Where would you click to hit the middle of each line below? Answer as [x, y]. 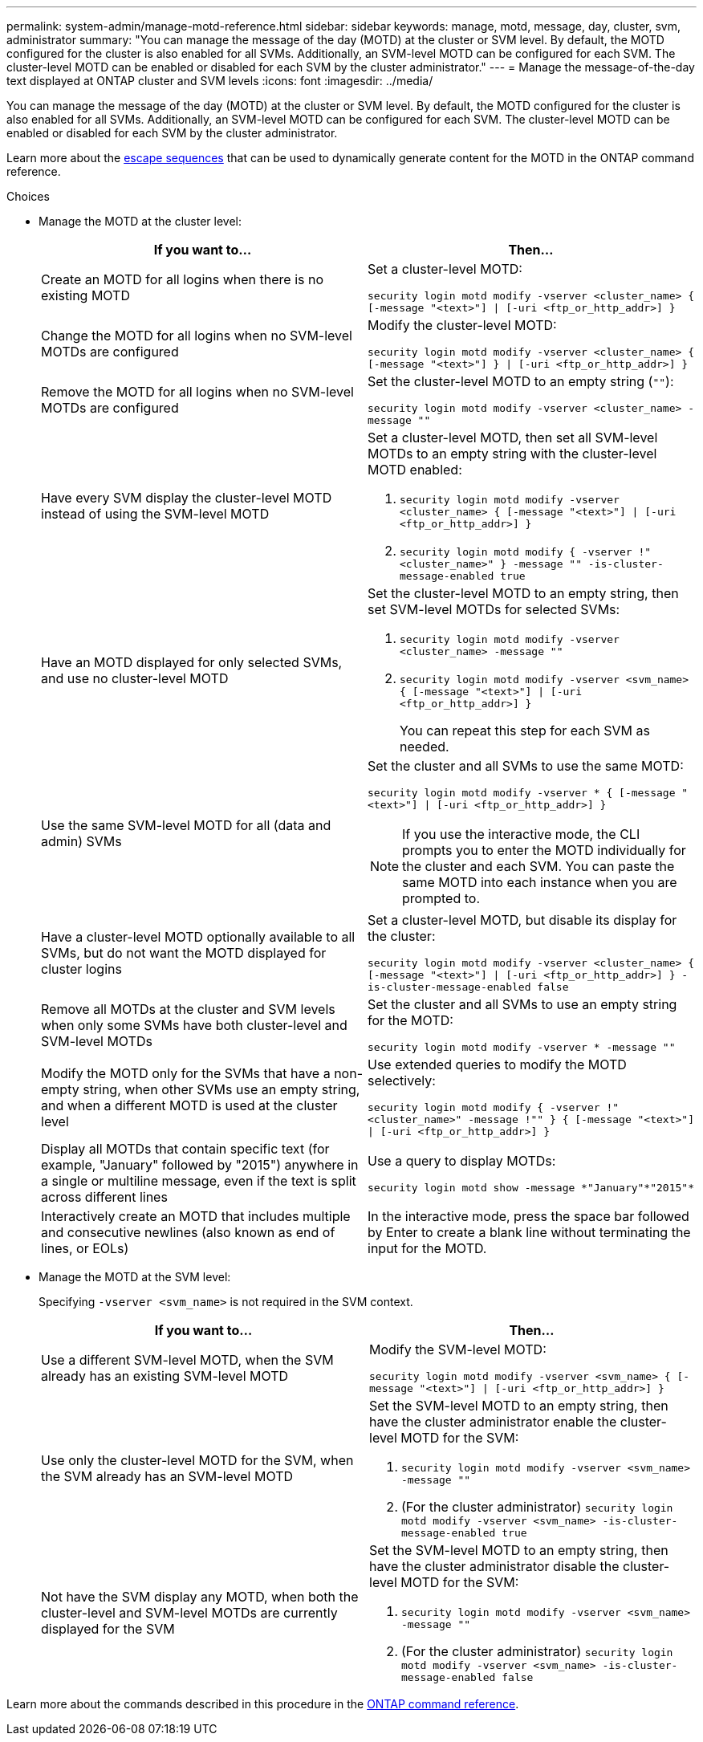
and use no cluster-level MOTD [135, 678]
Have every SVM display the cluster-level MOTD [187, 498]
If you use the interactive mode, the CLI [521, 834]
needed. [425, 747]
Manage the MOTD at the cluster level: [140, 221]
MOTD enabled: [415, 470]
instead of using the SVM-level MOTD [155, 514]
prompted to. [441, 898]
